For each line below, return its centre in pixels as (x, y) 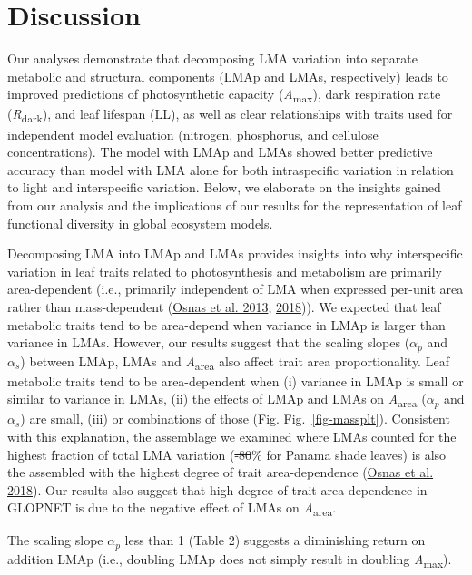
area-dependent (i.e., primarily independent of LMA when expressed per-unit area (236, 289)
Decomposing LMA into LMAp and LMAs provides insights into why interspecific (235, 253)
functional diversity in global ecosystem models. (140, 223)
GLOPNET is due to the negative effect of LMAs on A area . (172, 509)
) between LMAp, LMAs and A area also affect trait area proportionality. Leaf (235, 362)
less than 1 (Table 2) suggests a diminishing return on (275, 540)
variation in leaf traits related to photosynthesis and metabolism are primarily (225, 271)
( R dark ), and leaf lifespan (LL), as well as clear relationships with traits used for (230, 115)
